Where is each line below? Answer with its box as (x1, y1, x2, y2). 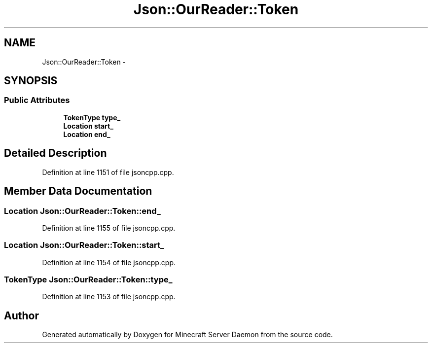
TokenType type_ (63, 113, 121, 122)
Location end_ (63, 130, 110, 139)
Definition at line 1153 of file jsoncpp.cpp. (42, 292, 176, 301)
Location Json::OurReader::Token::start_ (4, 240, 164, 250)
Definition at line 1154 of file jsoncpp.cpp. (42, 258, 176, 267)
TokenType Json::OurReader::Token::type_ (4, 275, 173, 284)
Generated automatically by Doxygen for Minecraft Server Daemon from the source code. (42, 330, 333, 339)
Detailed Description (4, 147, 107, 160)
